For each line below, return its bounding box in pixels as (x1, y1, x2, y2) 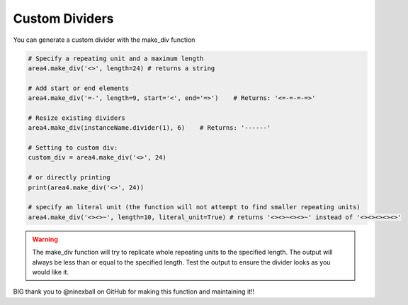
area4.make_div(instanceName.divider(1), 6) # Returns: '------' (28, 124, 271, 132)
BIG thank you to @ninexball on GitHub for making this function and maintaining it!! (13, 287, 255, 296)
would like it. (32, 267, 69, 276)
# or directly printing (28, 174, 111, 182)
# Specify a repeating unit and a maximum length (28, 54, 204, 62)
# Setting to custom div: (28, 144, 118, 152)
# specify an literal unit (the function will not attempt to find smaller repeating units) (28, 203, 361, 211)
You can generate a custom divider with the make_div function (13, 35, 195, 44)
